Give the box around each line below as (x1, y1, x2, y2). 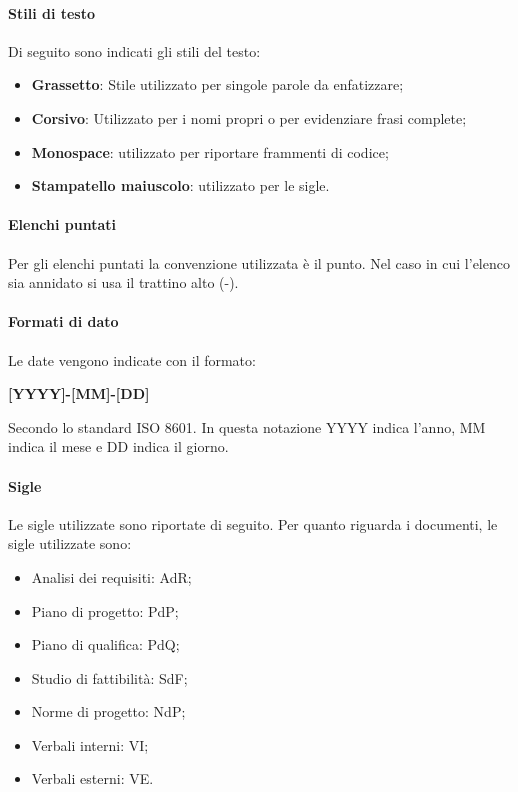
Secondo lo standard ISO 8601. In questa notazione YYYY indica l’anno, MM (8, 416, 486, 437)
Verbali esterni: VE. (31, 768, 154, 789)
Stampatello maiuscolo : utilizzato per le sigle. (31, 175, 330, 196)
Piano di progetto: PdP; (31, 600, 179, 621)
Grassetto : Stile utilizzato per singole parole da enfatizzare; (31, 74, 404, 95)
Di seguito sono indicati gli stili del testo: (8, 40, 261, 61)
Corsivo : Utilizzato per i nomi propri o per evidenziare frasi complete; (31, 107, 467, 128)
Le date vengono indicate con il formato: (8, 349, 256, 370)
